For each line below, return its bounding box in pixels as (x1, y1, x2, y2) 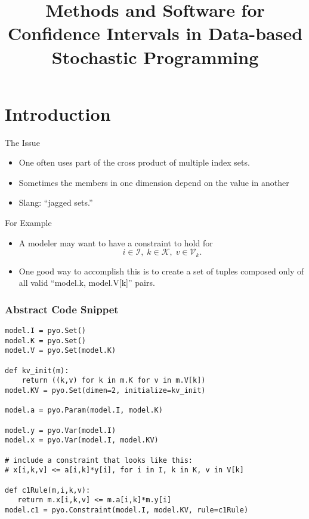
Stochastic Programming (51, 44, 259, 69)
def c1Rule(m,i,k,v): (5, 486, 91, 494)
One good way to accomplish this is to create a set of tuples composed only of (18, 264, 304, 277)
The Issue (5, 136, 40, 148)
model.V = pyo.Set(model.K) (5, 346, 116, 355)
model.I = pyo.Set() (5, 326, 86, 335)
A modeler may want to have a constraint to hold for (18, 236, 213, 249)
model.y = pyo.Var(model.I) (5, 426, 116, 435)
